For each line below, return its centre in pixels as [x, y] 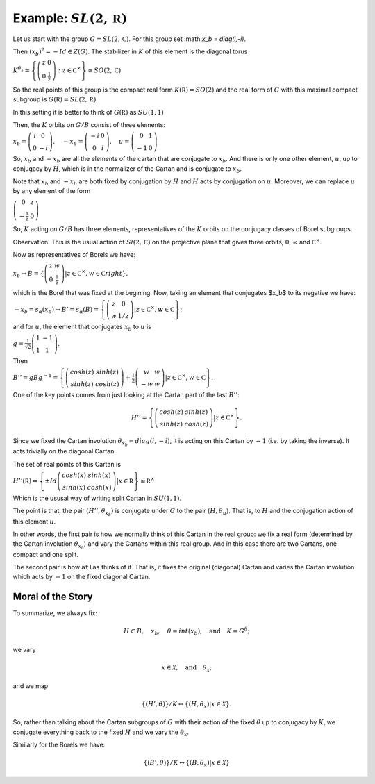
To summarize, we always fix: [55, 613]
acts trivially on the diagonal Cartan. [65, 451]
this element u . [34, 522]
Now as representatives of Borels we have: [74, 255]
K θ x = [22, 70]
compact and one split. [46, 554]
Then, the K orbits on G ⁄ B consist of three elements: [89, 124]
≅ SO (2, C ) [105, 70]
